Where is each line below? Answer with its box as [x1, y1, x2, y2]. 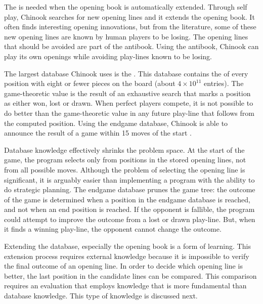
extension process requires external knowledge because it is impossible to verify [4, 250, 249, 261]
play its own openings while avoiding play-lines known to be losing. [4, 51, 212, 61]
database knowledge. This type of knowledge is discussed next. [4, 290, 198, 301]
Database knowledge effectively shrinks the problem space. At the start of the [4, 144, 245, 155]
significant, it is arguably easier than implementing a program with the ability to [4, 174, 255, 185]
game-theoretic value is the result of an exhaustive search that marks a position [4, 88, 251, 98]
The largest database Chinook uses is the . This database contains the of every [4, 68, 248, 78]
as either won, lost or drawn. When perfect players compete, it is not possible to [4, 98, 253, 108]
